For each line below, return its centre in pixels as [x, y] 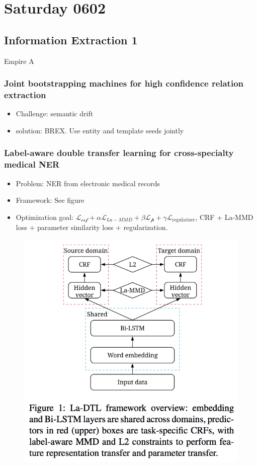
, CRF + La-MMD [224, 217]
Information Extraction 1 [71, 40]
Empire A [19, 61]
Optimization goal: [45, 217]
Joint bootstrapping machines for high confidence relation [124, 83]
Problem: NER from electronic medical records [88, 183]
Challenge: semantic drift [55, 113]
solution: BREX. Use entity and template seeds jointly [100, 130]
